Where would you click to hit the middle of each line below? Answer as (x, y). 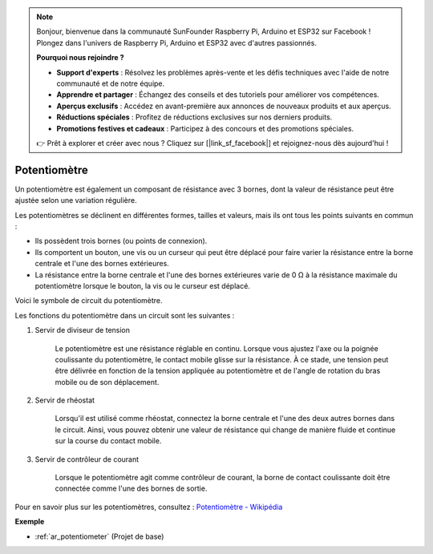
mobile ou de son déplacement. (107, 382)
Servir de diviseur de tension (83, 330)
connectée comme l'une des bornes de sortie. (131, 488)
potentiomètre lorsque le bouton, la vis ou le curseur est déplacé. (142, 285)
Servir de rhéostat (65, 400)
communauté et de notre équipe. (111, 83)
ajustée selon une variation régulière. (76, 200)
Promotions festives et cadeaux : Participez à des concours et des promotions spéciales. (205, 128)
